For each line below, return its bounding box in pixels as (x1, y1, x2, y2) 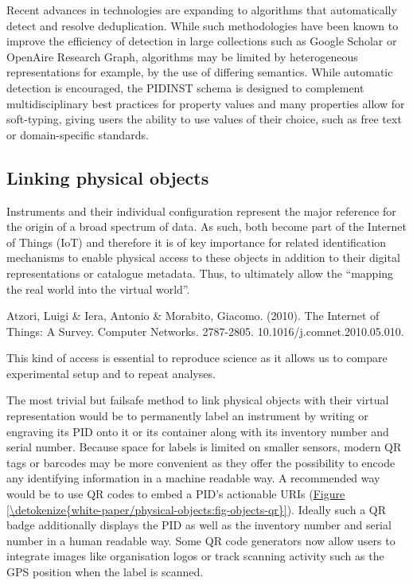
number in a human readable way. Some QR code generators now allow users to (6, 532, 395, 548)
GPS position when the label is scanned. (6, 564, 204, 580)
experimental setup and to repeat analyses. (6, 365, 216, 381)
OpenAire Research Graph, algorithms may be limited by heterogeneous (6, 48, 358, 64)
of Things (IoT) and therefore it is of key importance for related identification (6, 233, 387, 250)
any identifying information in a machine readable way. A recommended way (6, 470, 380, 486)
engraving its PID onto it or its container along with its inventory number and (6, 423, 389, 439)
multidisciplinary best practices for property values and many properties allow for (6, 95, 405, 111)
